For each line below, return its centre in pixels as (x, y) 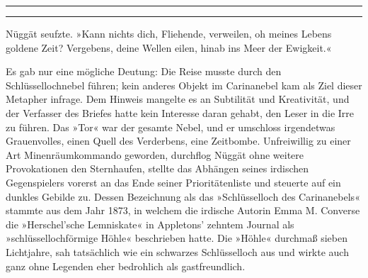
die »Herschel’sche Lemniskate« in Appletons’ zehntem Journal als (150, 224)
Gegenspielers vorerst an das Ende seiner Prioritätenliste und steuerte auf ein (173, 182)
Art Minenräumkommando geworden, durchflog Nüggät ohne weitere (155, 154)
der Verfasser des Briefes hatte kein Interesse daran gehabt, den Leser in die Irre (180, 112)
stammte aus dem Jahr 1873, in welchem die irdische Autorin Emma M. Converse (183, 210)
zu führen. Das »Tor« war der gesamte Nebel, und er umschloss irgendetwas (171, 127)
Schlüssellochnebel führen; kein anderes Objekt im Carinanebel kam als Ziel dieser (184, 85)
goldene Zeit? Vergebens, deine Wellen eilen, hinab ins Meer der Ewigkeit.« (169, 47)
